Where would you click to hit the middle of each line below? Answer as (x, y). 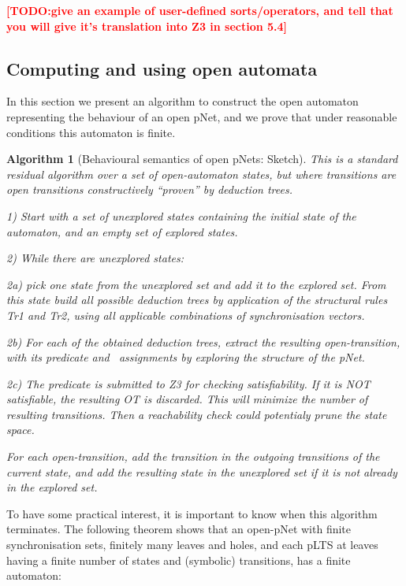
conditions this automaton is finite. (91, 132)
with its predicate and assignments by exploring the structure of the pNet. (186, 357)
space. (20, 430)
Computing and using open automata (162, 68)
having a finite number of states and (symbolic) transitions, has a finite (179, 560)
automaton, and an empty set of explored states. (122, 231)
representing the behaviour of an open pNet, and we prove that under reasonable (202, 116)
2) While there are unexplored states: (95, 258)
